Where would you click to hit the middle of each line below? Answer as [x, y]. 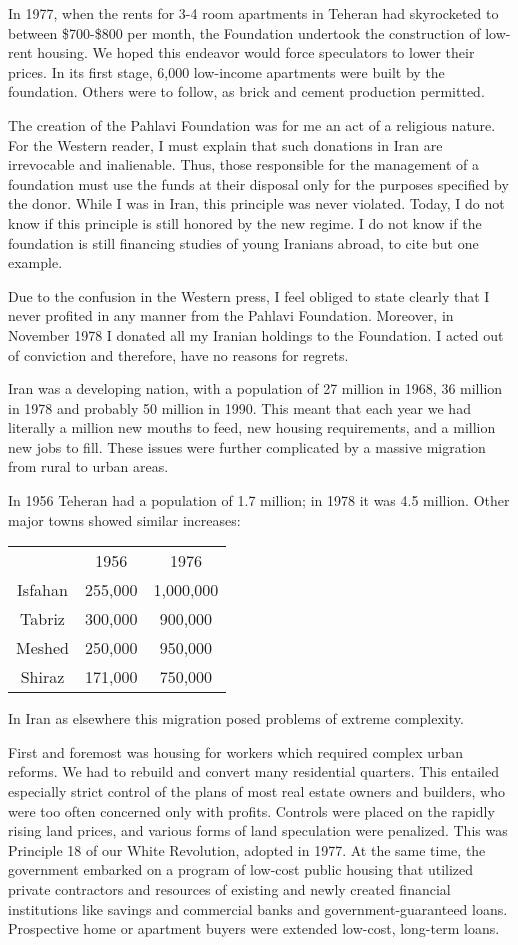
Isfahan [42, 590]
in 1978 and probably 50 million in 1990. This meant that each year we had [239, 407]
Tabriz [42, 619]
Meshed [42, 648]
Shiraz [42, 677]
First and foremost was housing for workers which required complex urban [236, 751]
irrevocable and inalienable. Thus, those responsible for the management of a [244, 164]
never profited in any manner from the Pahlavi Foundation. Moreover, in [231, 315]
